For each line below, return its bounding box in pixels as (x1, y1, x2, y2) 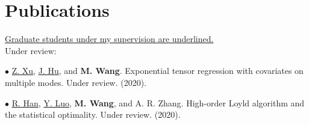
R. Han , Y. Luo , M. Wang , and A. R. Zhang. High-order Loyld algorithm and (11, 96, 305, 109)
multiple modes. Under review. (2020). (5, 76, 147, 88)
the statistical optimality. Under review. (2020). (5, 108, 181, 121)
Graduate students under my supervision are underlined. (5, 32, 214, 45)
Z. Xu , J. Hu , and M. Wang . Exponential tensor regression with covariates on (11, 64, 304, 77)
